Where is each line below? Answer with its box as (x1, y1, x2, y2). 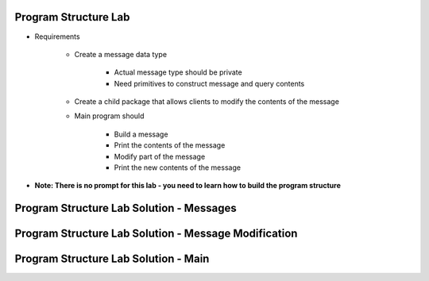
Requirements (34, 32, 80, 41)
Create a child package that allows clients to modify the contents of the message (74, 97, 339, 106)
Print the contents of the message (114, 140, 226, 150)
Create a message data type (74, 49, 167, 59)
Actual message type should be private (114, 67, 242, 77)
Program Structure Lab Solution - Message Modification (14, 227, 298, 241)
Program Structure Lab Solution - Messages (14, 202, 238, 215)
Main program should (74, 111, 145, 121)
